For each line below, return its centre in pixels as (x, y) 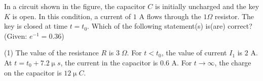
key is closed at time (36, 26)
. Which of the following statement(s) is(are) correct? (170, 26)
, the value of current (194, 53)
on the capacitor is (33, 72)
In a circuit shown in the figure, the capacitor (75, 6)
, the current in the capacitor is (109, 62)
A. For (182, 62)
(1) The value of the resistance (51, 53)
